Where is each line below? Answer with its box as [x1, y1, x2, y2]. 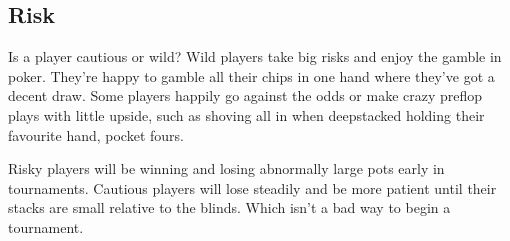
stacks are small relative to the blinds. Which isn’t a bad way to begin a [8, 197, 451, 218]
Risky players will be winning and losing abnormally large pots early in [8, 158, 445, 179]
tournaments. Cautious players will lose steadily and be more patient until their [8, 177, 497, 198]
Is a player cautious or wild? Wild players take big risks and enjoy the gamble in [8, 46, 502, 67]
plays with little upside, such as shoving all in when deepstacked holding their [8, 104, 485, 125]
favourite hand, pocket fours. [8, 124, 184, 145]
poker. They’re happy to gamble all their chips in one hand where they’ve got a [8, 65, 495, 86]
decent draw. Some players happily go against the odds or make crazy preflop [8, 85, 483, 106]
